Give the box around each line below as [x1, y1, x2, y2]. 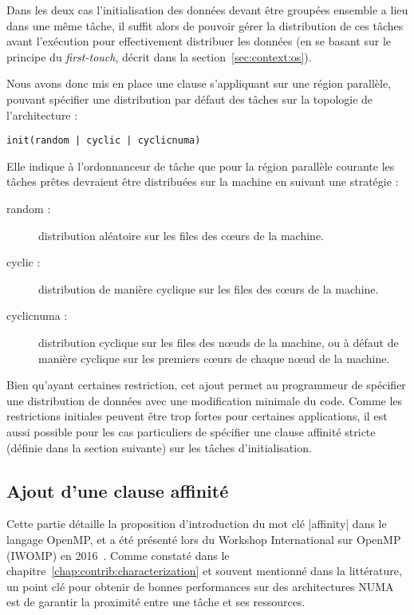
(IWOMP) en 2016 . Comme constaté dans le [6, 546, 230, 563]
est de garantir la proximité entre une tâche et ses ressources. [6, 593, 306, 610]
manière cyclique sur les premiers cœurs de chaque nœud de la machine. [38, 349, 390, 366]
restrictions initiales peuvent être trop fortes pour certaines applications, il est [6, 408, 388, 424]
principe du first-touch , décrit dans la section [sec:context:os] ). [6, 48, 312, 65]
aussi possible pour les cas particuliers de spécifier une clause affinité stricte [6, 423, 376, 440]
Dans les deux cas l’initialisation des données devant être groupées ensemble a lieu [6, 2, 408, 18]
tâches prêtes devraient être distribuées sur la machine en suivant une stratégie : [6, 173, 399, 190]
